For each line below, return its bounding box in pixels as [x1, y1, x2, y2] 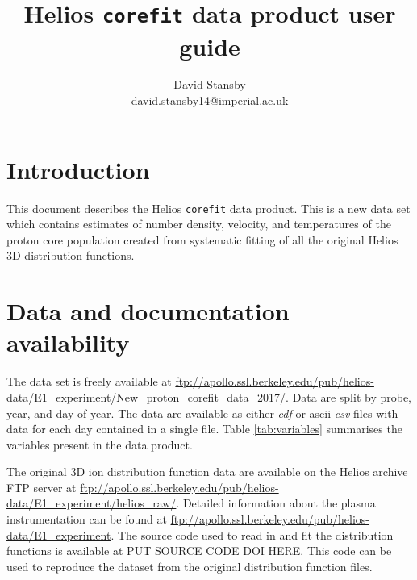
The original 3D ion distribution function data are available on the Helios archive [6, 463, 408, 480]
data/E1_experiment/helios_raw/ [6, 494, 177, 511]
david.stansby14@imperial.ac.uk [131, 92, 289, 109]
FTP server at [6, 478, 77, 495]
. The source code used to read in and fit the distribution [111, 526, 394, 543]
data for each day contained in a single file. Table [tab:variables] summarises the [6, 420, 402, 437]
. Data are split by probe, [286, 388, 411, 405]
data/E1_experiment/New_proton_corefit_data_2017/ [6, 388, 286, 405]
